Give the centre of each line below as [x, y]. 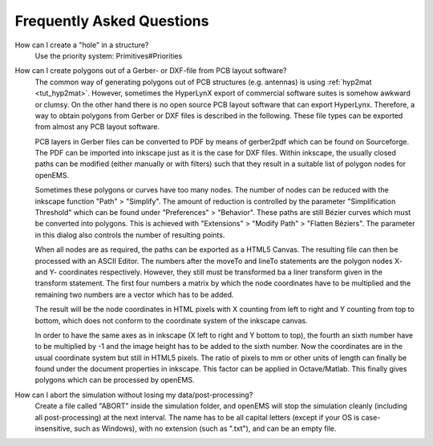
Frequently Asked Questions [112, 21]
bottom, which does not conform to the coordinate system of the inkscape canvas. [171, 320]
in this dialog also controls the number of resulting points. [130, 235]
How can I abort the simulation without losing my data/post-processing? [134, 395]
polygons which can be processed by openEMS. [115, 380]
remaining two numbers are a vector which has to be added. [134, 294]
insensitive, [54, 428]
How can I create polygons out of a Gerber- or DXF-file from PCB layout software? [151, 71]
